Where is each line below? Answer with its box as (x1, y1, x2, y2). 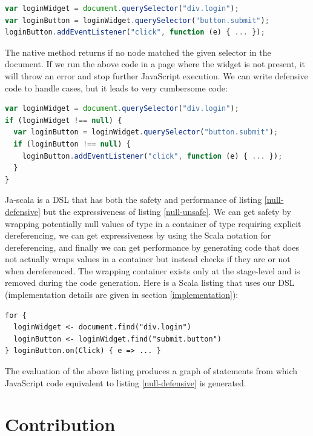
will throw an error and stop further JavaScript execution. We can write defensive (5, 69, 308, 82)
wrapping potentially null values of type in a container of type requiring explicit (5, 217, 301, 230)
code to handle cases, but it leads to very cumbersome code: (5, 81, 228, 94)
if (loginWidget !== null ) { (5, 116, 122, 125)
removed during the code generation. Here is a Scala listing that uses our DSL (5, 276, 295, 289)
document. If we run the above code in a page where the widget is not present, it (5, 58, 306, 70)
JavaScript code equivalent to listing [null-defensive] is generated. (5, 376, 246, 389)
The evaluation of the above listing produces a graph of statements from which (5, 365, 298, 377)
